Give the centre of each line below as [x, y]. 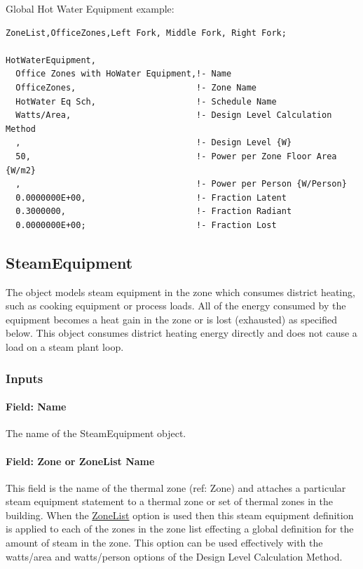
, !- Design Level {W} [154, 143]
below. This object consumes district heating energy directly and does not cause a [181, 333]
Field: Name [36, 407]
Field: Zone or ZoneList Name [80, 461]
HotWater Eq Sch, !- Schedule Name [146, 101]
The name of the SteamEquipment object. [96, 433]
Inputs [25, 378]
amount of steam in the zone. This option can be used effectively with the [164, 543]
